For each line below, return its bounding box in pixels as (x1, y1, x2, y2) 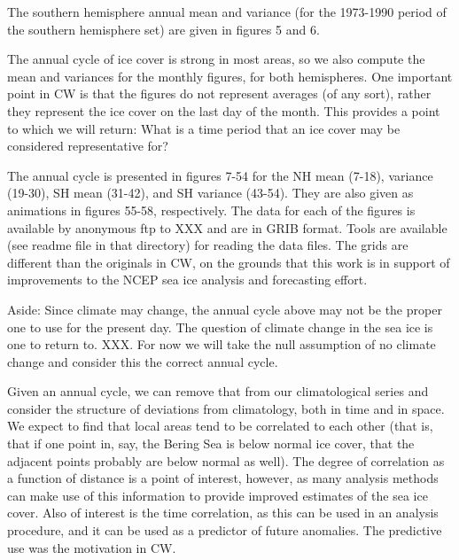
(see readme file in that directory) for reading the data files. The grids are (7, 236, 408, 254)
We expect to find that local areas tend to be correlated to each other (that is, (7, 416, 433, 435)
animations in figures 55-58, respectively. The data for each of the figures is (7, 200, 416, 219)
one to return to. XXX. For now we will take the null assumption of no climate (7, 335, 436, 354)
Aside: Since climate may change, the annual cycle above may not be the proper (7, 299, 442, 318)
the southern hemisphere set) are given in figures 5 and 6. (7, 19, 320, 38)
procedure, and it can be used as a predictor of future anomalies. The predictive (7, 521, 442, 540)
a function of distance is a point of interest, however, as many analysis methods (7, 469, 439, 487)
